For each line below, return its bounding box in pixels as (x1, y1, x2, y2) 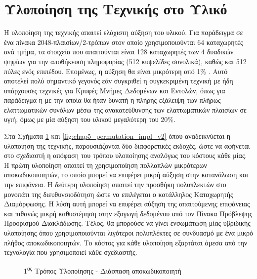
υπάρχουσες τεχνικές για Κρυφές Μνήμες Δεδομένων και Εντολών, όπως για (4, 85, 225, 95)
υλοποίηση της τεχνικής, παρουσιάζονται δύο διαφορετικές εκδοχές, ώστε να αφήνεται (4, 140, 250, 151)
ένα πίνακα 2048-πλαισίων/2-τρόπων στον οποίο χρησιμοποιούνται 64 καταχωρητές (4, 37, 243, 47)
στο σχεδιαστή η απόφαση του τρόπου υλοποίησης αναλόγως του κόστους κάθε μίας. (4, 150, 247, 160)
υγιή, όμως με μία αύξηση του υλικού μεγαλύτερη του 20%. (4, 114, 175, 124)
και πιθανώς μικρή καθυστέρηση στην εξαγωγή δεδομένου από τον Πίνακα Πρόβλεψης (4, 208, 253, 218)
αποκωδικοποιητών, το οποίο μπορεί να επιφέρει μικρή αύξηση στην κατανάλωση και (4, 169, 249, 180)
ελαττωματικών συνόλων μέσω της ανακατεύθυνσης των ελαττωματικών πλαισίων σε (4, 104, 247, 115)
